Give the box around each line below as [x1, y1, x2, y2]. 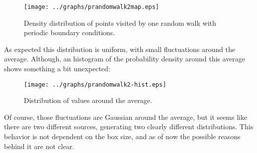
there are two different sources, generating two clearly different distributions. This [4, 121, 254, 132]
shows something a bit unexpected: [4, 63, 110, 74]
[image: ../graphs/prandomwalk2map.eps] [24, 3, 160, 10]
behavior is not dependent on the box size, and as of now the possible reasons [4, 131, 241, 142]
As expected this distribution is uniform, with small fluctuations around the [4, 44, 235, 54]
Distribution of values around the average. [24, 95, 152, 105]
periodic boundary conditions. [24, 27, 115, 38]
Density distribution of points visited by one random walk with [24, 17, 216, 28]
